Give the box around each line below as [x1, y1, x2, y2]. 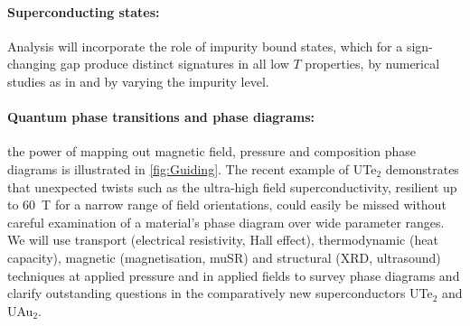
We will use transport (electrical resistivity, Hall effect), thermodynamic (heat [7, 230, 438, 249]
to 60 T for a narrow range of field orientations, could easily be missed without [7, 195, 446, 214]
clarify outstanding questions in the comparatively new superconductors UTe [7, 284, 433, 303]
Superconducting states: [7, 2, 160, 21]
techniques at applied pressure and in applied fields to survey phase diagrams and [7, 265, 460, 284]
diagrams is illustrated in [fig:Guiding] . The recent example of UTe [7, 159, 377, 178]
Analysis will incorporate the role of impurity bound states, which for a [7, 36, 403, 55]
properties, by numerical [305, 54, 440, 73]
